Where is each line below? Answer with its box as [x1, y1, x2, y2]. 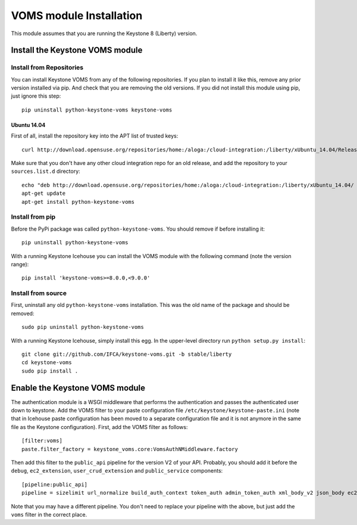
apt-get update [21, 190, 66, 197]
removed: [11, 310, 35, 317]
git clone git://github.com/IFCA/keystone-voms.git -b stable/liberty [21, 351, 232, 358]
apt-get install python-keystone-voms [21, 198, 135, 205]
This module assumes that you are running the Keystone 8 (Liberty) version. [11, 30, 198, 37]
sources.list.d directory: [11, 167, 80, 175]
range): [11, 260, 29, 268]
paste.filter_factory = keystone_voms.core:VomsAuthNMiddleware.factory [21, 446, 238, 452]
